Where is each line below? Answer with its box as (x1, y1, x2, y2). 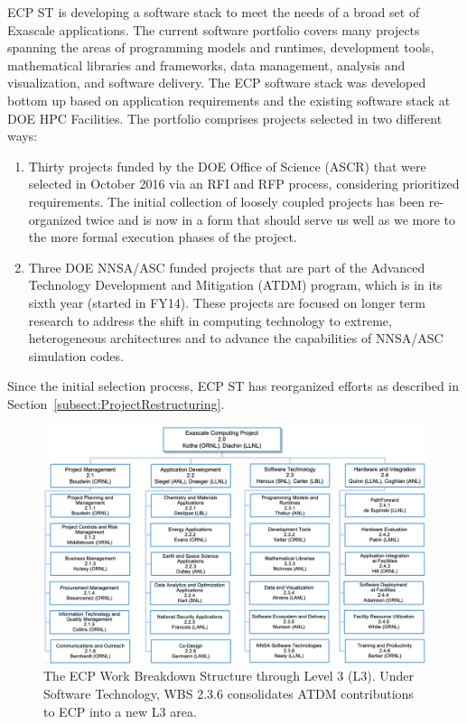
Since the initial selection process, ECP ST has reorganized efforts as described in (7, 376, 460, 395)
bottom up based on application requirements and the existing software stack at (7, 90, 451, 109)
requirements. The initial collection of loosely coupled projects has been (28, 191, 425, 210)
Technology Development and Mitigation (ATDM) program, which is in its (28, 275, 443, 294)
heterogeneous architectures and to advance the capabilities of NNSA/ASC (28, 329, 444, 348)
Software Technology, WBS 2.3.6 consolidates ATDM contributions (43, 684, 414, 702)
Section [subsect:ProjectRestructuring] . (7, 394, 225, 413)
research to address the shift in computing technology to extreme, (28, 311, 392, 330)
